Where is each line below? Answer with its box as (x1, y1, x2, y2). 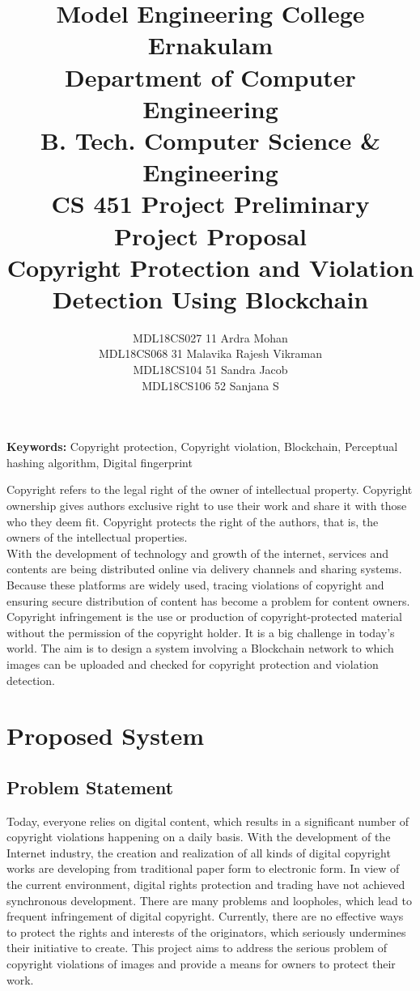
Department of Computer (65, 60, 356, 93)
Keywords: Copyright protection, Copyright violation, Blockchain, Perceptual (6, 438, 398, 455)
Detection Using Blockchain (52, 282, 369, 315)
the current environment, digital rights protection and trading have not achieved (6, 876, 405, 893)
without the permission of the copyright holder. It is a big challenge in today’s (6, 623, 395, 640)
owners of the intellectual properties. (6, 529, 188, 546)
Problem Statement (6, 774, 174, 799)
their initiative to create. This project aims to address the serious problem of (6, 939, 388, 956)
